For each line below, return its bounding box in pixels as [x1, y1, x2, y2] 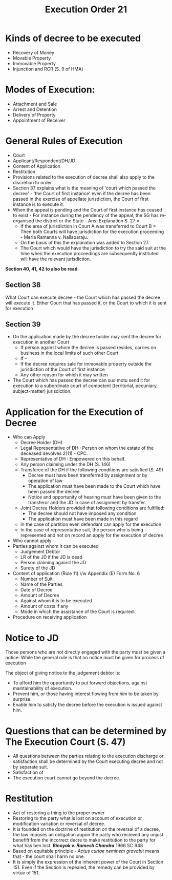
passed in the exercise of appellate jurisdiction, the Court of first [12, 196, 149, 202]
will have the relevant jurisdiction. [20, 256, 91, 262]
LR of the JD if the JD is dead [20, 554, 83, 560]
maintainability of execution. [12, 685, 73, 692]
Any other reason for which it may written [20, 372, 108, 378]
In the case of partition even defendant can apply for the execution [20, 521, 162, 527]
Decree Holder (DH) [20, 439, 63, 446]
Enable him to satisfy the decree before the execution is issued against [12, 702, 162, 708]
